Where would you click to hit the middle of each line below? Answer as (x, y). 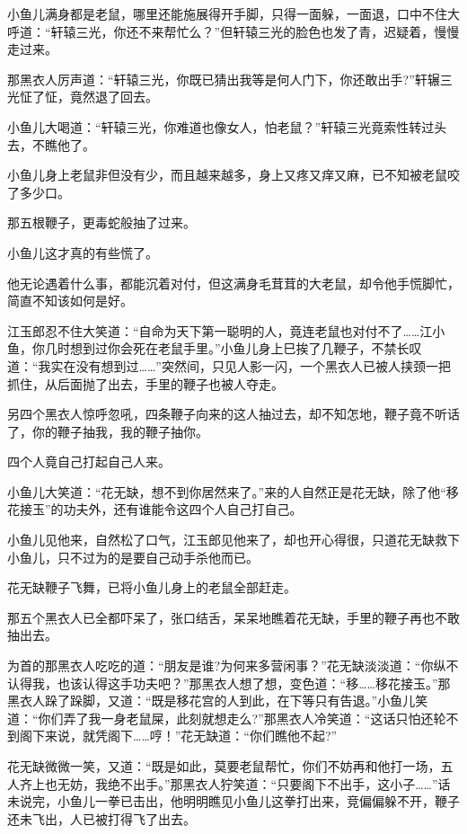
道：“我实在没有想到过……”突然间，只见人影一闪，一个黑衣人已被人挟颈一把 (229, 365)
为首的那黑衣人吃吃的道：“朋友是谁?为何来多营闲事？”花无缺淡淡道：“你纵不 (233, 665)
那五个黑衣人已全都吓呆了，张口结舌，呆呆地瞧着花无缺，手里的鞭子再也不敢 (233, 617)
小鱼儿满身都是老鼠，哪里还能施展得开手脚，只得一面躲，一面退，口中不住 (227, 13)
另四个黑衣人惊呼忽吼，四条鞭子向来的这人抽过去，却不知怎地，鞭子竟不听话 (233, 414)
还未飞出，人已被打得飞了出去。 (101, 818)
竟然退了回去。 (114, 97)
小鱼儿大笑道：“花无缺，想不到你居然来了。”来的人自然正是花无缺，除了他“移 (233, 491)
